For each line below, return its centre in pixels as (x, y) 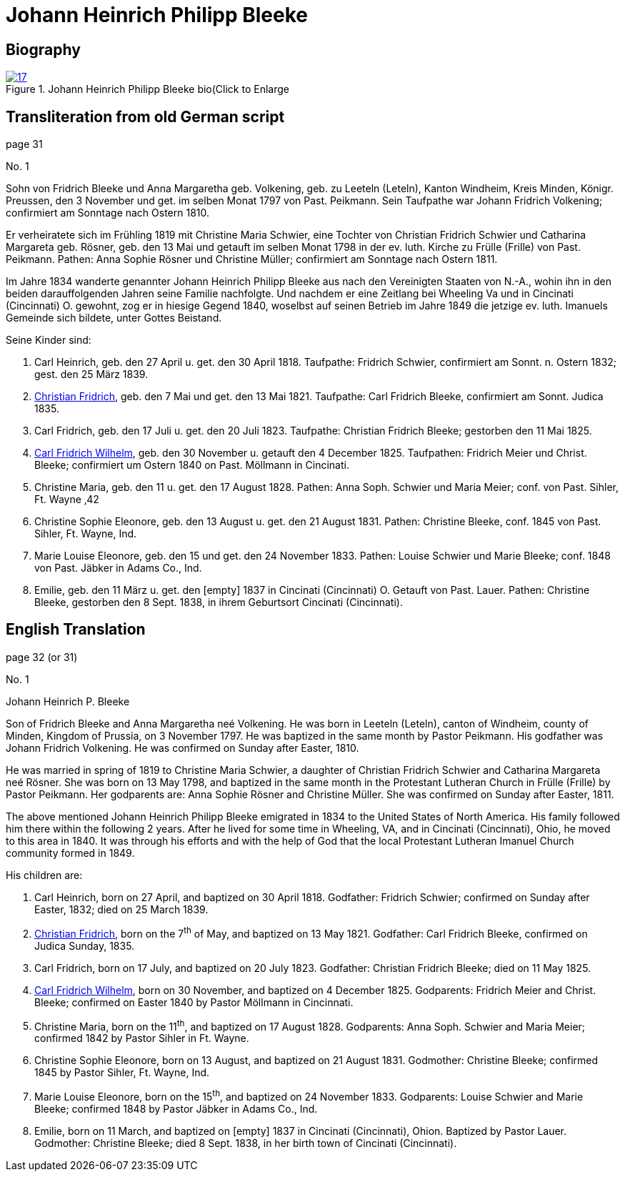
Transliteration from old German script (145, 116)
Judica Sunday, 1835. (85, 945)
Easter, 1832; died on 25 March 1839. (121, 909)
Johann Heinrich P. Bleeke (68, 701)
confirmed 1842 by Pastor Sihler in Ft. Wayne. (142, 1038)
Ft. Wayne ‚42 (67, 500)
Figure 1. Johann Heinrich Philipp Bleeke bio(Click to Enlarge (147, 89)
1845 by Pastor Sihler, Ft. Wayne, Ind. (122, 1073)
